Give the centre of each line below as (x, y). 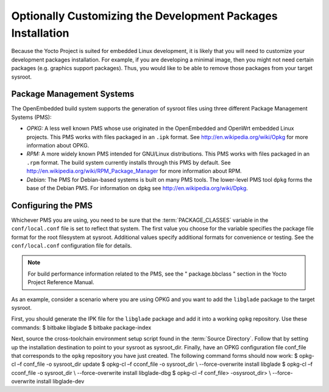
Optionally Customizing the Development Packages (144, 16)
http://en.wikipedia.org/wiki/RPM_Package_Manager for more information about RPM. (134, 171)
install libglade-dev (61, 382)
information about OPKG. (58, 145)
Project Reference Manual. (61, 282)
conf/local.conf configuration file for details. (72, 246)
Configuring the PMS (52, 205)
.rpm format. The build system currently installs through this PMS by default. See (129, 162)
